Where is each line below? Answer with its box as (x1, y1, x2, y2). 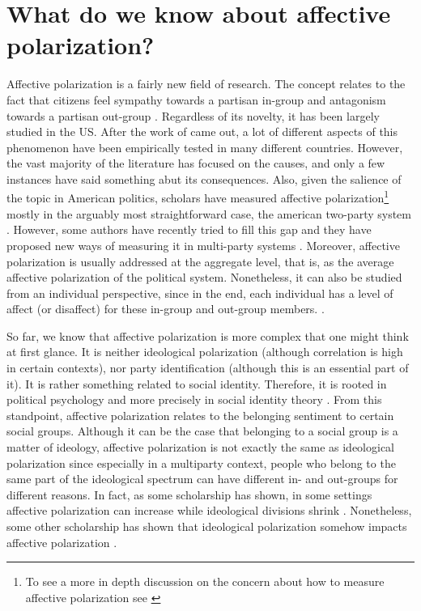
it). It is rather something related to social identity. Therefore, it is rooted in (6, 375, 387, 392)
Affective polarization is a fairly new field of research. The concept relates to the (6, 75, 406, 92)
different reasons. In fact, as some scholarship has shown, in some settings (6, 486, 372, 503)
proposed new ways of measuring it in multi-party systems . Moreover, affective (6, 236, 400, 253)
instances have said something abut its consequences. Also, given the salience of (6, 170, 402, 187)
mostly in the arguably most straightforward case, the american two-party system (6, 205, 411, 222)
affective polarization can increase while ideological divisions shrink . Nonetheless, (6, 502, 412, 519)
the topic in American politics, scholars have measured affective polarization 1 (6, 187, 389, 206)
